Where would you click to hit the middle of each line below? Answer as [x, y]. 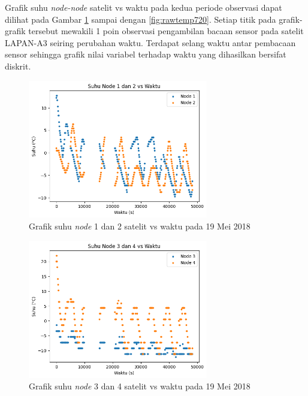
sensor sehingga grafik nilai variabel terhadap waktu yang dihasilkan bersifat [146, 54]
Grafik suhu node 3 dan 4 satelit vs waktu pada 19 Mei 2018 [140, 386]
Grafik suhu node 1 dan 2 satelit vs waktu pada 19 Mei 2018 [140, 226]
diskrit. [18, 66]
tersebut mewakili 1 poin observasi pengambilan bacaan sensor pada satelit [166, 31]
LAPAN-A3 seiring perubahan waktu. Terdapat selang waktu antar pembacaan [150, 42]
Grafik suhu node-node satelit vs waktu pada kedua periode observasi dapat [144, 7]
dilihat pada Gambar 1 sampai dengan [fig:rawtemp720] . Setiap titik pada [141, 19]
